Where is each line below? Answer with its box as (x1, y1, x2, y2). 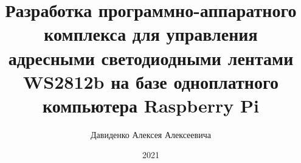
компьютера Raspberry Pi (43, 92, 259, 117)
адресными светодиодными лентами (8, 45, 294, 70)
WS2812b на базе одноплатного (23, 69, 279, 94)
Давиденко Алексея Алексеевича (91, 128, 211, 140)
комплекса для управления (44, 21, 258, 46)
